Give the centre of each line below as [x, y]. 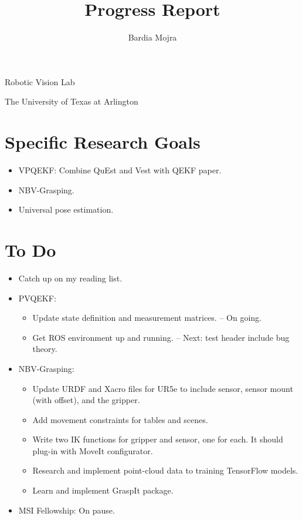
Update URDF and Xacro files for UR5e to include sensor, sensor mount [163, 388]
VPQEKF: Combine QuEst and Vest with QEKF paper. [120, 170]
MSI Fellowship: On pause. [67, 510]
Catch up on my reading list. [70, 278]
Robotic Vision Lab [40, 81]
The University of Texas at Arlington [72, 101]
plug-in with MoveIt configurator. [93, 450]
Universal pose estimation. [66, 209]
